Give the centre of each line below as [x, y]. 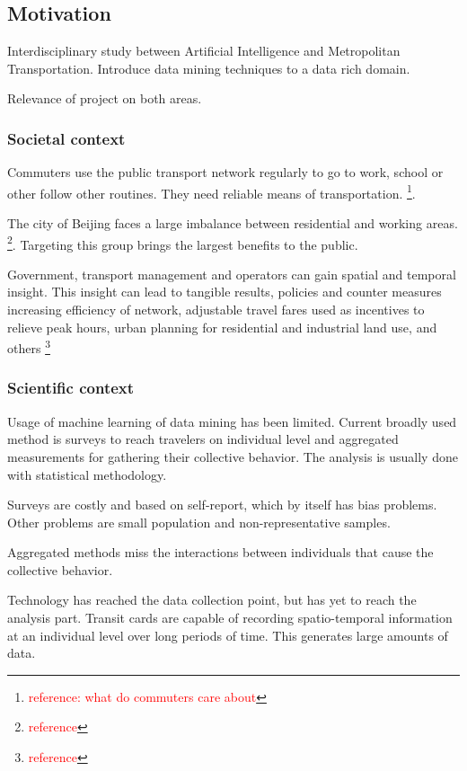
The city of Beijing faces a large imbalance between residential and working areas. [233, 223]
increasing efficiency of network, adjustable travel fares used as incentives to [216, 310]
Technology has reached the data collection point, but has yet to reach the [212, 600]
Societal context [66, 138]
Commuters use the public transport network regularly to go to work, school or [225, 172]
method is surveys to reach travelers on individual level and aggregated [203, 439]
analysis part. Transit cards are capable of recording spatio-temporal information [230, 618]
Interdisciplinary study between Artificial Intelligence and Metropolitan [204, 51]
